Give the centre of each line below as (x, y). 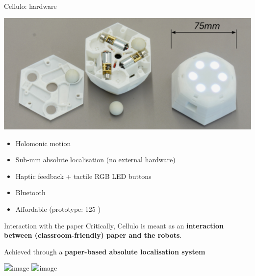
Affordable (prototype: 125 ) (58, 209)
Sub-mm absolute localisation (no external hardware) (95, 160)
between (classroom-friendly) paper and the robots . (93, 235)
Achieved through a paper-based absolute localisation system (105, 251)
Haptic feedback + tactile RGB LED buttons (83, 176)
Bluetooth (30, 192)
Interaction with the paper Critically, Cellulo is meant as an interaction (114, 225)
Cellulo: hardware (30, 6)
